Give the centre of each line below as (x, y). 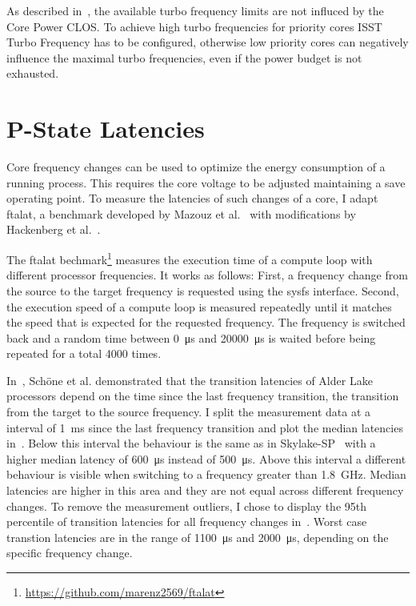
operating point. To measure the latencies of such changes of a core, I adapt (192, 198)
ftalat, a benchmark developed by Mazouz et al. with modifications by (181, 213)
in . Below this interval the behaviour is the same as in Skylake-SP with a (191, 443)
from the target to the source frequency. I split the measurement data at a (188, 412)
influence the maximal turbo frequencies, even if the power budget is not (184, 57)
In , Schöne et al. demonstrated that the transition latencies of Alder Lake (190, 380)
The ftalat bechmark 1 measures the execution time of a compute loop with (190, 258)
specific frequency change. (70, 553)
